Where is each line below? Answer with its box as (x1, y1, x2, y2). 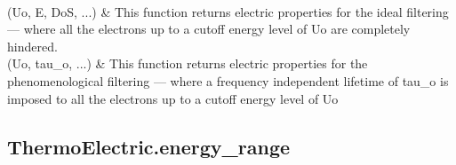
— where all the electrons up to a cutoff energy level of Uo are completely (7, 20, 411, 38)
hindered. (7, 36, 58, 55)
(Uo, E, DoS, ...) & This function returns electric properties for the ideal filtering (7, 2, 449, 20)
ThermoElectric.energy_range (7, 132, 291, 160)
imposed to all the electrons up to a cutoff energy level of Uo (7, 89, 339, 107)
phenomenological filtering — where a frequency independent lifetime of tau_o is (7, 71, 449, 90)
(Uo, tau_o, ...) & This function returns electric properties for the (7, 54, 368, 73)
